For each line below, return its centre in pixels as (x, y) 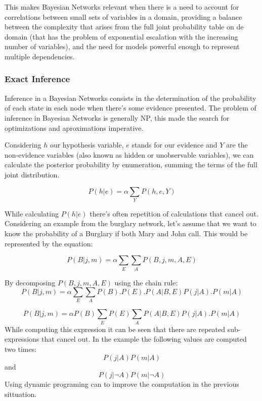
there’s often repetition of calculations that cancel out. (174, 213)
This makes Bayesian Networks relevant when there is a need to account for (122, 7)
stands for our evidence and (174, 145)
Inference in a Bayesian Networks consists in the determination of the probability (130, 98)
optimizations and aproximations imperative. (74, 127)
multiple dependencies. (40, 56)
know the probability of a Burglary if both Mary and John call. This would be (126, 233)
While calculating (32, 213)
